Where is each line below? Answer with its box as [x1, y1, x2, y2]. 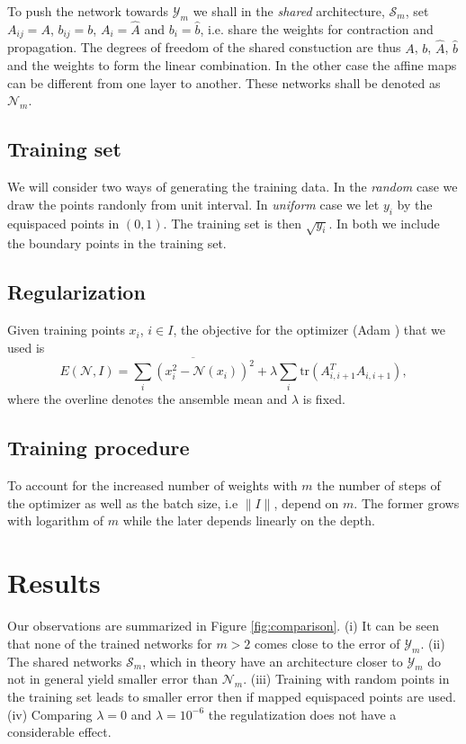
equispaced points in [7, 213, 120, 232]
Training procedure [7, 434, 190, 462]
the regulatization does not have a [208, 704, 397, 723]
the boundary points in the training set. [7, 234, 227, 253]
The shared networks [7, 651, 122, 670]
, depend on [273, 493, 339, 512]
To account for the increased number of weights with [7, 476, 298, 495]
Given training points [7, 320, 125, 339]
